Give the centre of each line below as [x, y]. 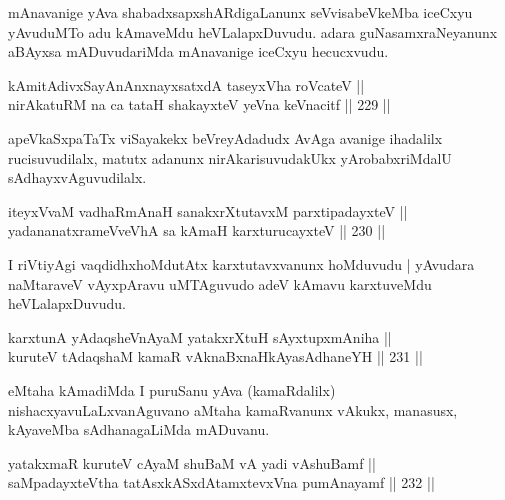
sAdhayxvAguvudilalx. [77, 177]
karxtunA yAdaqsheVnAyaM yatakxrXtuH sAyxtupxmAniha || [200, 336]
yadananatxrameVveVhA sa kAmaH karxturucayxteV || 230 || [197, 230]
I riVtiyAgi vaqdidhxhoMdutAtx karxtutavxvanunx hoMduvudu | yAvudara [241, 263]
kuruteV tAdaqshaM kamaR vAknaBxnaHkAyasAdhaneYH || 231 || [215, 356]
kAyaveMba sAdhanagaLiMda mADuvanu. [139, 429]
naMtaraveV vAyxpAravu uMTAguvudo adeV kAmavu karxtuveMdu [220, 283]
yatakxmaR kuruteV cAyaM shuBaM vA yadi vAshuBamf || [192, 462]
